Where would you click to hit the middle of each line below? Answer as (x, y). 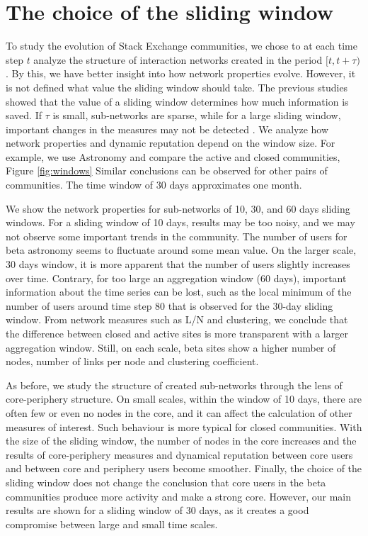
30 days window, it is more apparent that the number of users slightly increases (178, 264)
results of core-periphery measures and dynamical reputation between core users (179, 454)
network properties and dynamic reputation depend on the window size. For (171, 143)
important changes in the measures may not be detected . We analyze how (167, 129)
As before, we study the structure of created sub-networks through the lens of (174, 385)
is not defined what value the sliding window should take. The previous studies (177, 87)
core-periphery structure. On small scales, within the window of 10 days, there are (184, 399)
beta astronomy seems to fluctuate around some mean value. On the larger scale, (181, 250)
